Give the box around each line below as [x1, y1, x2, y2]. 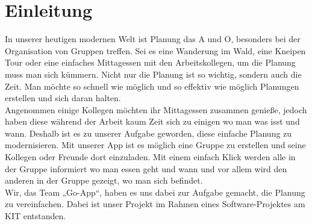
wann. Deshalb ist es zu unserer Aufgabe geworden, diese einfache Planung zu [5, 126, 292, 139]
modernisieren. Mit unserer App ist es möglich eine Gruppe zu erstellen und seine [5, 138, 306, 151]
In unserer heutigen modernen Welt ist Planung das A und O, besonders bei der [5, 33, 301, 45]
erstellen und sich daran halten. [5, 92, 121, 104]
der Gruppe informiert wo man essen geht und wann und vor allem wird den [5, 162, 287, 175]
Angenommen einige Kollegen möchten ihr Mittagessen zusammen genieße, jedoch [5, 103, 307, 116]
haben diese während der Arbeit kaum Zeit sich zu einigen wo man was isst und [5, 115, 300, 128]
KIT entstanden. [5, 210, 66, 222]
